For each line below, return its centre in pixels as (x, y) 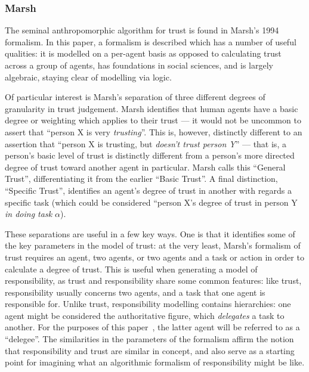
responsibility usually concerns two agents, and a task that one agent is (135, 292)
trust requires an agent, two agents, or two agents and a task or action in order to (154, 257)
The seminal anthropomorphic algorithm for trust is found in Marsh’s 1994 (142, 30)
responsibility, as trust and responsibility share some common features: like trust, (153, 280)
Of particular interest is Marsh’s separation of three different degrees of (135, 97)
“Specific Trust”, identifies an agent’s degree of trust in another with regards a (148, 190)
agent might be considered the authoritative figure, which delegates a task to (145, 315)
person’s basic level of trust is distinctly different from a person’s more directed (150, 155)
